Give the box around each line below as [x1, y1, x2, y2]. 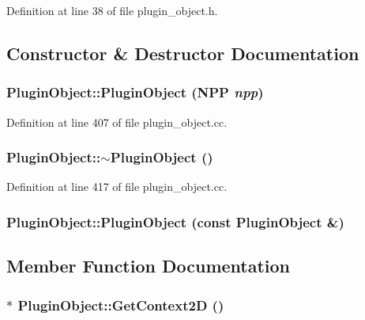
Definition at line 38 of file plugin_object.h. [6, 2, 218, 18]
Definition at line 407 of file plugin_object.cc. [6, 113, 228, 130]
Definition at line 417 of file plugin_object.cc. [6, 178, 228, 195]
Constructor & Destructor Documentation [6, 40, 359, 65]
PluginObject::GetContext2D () [17, 295, 224, 314]
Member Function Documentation [6, 253, 291, 278]
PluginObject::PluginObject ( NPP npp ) [6, 82, 264, 102]
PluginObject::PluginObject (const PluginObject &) [6, 211, 344, 231]
